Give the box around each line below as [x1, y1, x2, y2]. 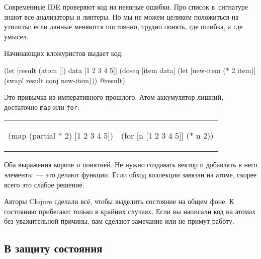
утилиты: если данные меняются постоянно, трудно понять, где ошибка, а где [4, 21, 243, 32]
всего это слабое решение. [4, 179, 84, 189]
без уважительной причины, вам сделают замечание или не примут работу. [4, 216, 234, 226]
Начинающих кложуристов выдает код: [4, 48, 123, 58]
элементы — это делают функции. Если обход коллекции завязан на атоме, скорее [4, 169, 257, 179]
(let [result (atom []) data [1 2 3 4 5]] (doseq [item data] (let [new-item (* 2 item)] [4, 64, 256, 75]
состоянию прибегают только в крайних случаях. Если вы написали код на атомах [4, 206, 256, 216]
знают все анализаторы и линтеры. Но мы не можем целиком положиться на [4, 11, 239, 22]
